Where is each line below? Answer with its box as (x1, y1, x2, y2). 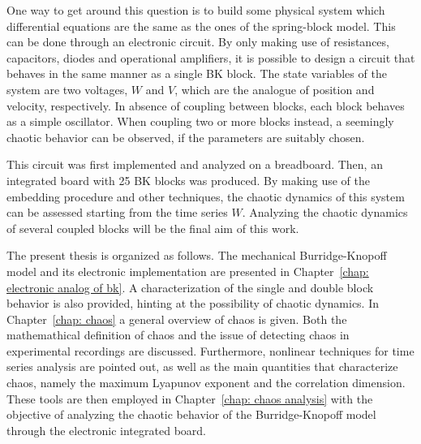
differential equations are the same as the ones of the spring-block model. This (6, 17, 396, 34)
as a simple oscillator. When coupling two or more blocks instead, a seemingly (6, 113, 394, 130)
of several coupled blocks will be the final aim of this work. (6, 219, 299, 236)
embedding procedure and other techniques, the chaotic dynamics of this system (6, 188, 405, 205)
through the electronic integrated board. (6, 421, 206, 438)
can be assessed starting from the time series (6, 204, 228, 221)
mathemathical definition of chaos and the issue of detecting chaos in (6, 326, 350, 343)
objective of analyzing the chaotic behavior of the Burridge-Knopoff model (6, 406, 376, 423)
